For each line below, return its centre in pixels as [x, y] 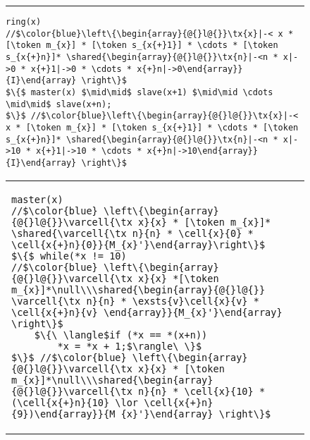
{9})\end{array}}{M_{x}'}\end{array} [112, 414]
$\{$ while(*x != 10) [69, 256]
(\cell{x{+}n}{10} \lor [75, 402]
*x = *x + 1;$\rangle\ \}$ [130, 346]
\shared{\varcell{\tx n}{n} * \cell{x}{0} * [132, 233]
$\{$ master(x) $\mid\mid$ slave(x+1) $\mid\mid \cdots [139, 92]
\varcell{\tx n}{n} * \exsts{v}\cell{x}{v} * [135, 301]
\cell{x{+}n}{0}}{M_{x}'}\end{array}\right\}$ [138, 244]
